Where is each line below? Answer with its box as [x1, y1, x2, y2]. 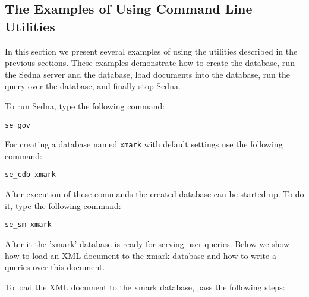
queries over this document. [5, 261, 105, 273]
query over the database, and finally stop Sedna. [5, 80, 181, 92]
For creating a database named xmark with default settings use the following [5, 138, 283, 150]
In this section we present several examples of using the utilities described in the [5, 45, 298, 57]
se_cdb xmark [5, 170, 56, 179]
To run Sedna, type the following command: [5, 99, 165, 112]
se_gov [5, 121, 30, 129]
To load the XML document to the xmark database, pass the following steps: [5, 280, 285, 293]
